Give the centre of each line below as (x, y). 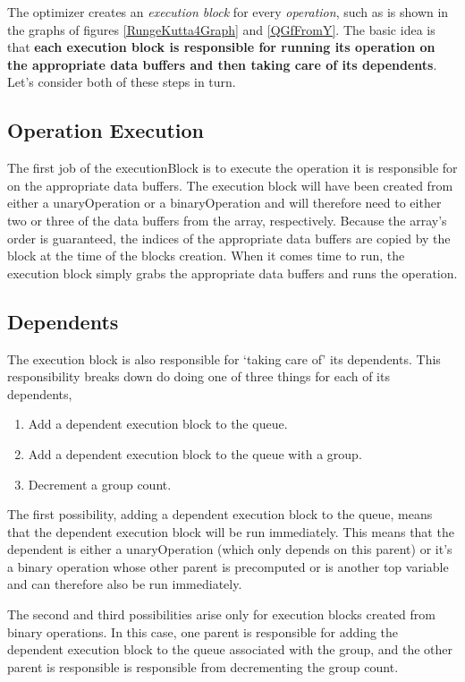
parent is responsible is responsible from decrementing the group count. (203, 666)
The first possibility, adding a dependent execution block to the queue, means (220, 514)
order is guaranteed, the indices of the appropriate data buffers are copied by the (229, 238)
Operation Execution (106, 130)
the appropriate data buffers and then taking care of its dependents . (222, 64)
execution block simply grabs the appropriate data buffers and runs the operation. (232, 273)
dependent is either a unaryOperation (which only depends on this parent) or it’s (230, 549)
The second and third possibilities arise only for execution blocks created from (221, 614)
